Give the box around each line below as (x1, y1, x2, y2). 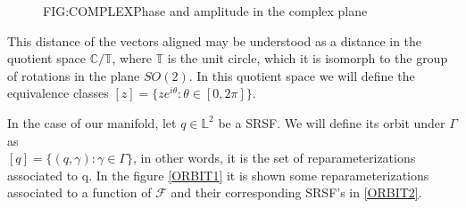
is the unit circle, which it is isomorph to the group (167, 49, 448, 68)
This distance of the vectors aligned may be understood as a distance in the (7, 31, 422, 50)
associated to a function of (7, 183, 152, 202)
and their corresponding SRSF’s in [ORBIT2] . (171, 183, 422, 202)
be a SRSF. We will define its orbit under (218, 113, 445, 132)
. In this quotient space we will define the (188, 66, 415, 84)
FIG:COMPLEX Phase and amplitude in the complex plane (43, 2, 368, 20)
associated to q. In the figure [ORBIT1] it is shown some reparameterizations (7, 165, 429, 184)
